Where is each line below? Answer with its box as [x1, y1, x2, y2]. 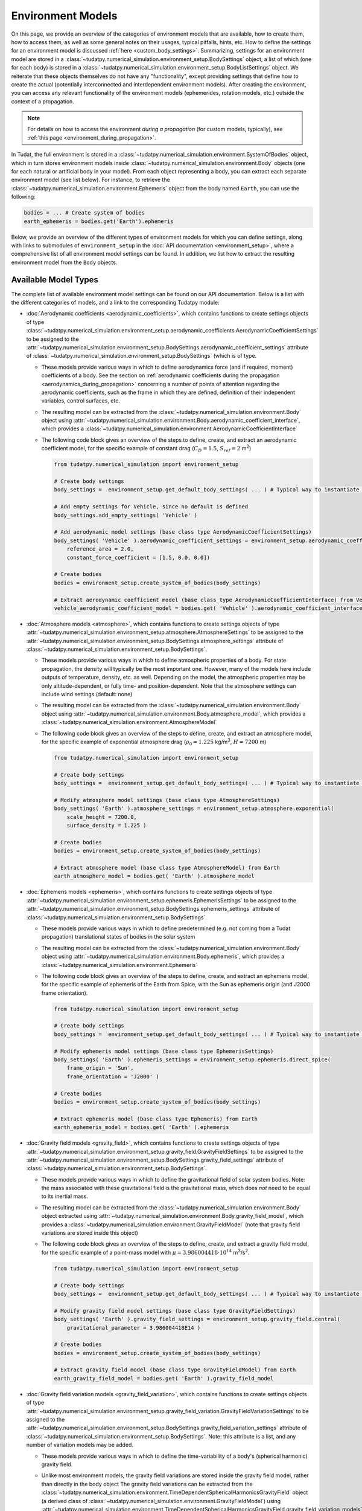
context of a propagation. [11, 97, 75, 105]
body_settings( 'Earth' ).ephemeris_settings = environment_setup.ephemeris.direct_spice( [54, 1056, 331, 1063]
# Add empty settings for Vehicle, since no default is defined [54, 503, 249, 510]
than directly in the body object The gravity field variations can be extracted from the [41, 1480, 253, 1487]
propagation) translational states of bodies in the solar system [41, 933, 195, 940]
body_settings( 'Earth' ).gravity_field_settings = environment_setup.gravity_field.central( [54, 1316, 341, 1323]
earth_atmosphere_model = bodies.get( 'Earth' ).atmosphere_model [54, 873, 255, 879]
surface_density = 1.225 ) [66, 822, 147, 829]
